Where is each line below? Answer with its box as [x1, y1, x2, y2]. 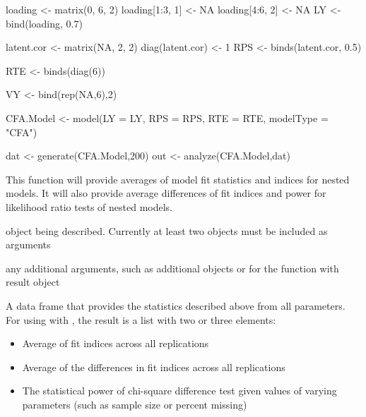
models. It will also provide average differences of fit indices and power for [6, 186, 326, 200]
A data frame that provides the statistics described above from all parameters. [6, 298, 346, 313]
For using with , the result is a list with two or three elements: [6, 312, 276, 327]
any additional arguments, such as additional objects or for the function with [6, 260, 339, 275]
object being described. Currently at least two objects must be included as [6, 223, 328, 238]
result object [6, 274, 60, 289]
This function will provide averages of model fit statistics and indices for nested [6, 171, 350, 186]
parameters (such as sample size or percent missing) [22, 397, 247, 411]
